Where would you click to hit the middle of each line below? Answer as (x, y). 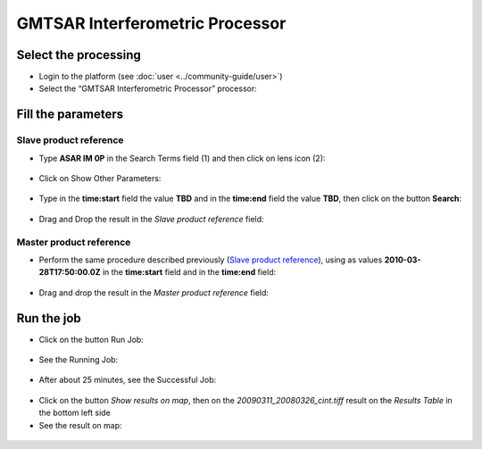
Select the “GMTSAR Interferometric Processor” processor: (148, 88)
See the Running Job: (79, 360)
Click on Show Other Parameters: (100, 178)
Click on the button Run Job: (91, 339)
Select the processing (79, 55)
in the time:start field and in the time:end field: (189, 272)
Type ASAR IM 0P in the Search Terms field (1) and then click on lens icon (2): (182, 158)
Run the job (49, 318)
